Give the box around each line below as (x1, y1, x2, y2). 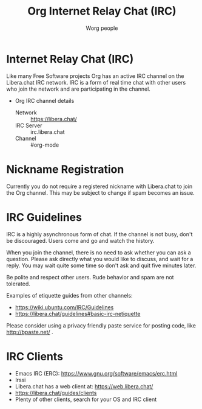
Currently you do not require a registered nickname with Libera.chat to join (6, 183, 193, 190)
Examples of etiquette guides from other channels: (6, 292, 133, 299)
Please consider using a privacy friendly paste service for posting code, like (6, 321, 196, 329)
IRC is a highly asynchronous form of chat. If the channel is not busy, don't (6, 230, 193, 238)
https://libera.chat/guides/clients (15, 389, 97, 396)
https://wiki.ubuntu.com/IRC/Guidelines (15, 303, 114, 311)
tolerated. (6, 280, 30, 287)
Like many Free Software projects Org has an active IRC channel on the (6, 72, 184, 80)
